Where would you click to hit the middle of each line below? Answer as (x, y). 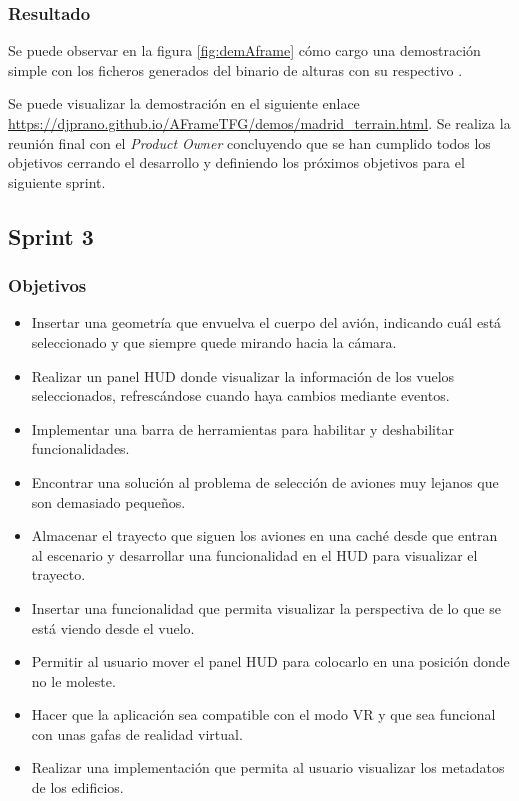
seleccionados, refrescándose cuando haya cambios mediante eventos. (240, 395)
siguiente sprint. (57, 181)
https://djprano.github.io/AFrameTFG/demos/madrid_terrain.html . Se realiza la (259, 123)
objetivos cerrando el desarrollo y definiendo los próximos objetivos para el (236, 162)
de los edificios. (77, 787)
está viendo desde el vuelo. (113, 627)
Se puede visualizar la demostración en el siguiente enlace (184, 103)
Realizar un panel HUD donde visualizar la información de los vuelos (243, 375)
